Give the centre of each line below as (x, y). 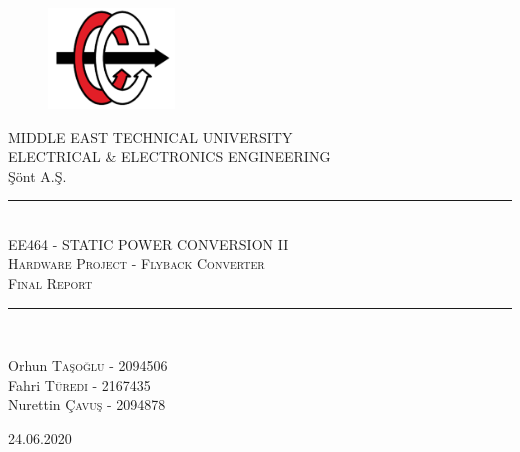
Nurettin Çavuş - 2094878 (87, 404)
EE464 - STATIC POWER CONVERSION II (148, 243)
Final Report (50, 283)
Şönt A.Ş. (37, 175)
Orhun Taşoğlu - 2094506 (88, 365)
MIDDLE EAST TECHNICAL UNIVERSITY (150, 136)
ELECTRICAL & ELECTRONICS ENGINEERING (169, 156)
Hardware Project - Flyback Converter (136, 263)
